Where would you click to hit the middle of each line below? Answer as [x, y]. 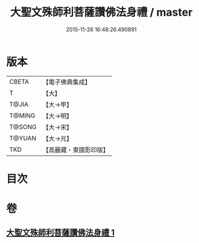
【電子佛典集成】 [67, 82]
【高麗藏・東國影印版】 [76, 150]
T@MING [22, 115]
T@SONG [23, 127]
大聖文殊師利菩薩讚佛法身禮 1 [61, 233]
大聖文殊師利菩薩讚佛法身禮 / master [101, 12]
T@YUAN [23, 138]
